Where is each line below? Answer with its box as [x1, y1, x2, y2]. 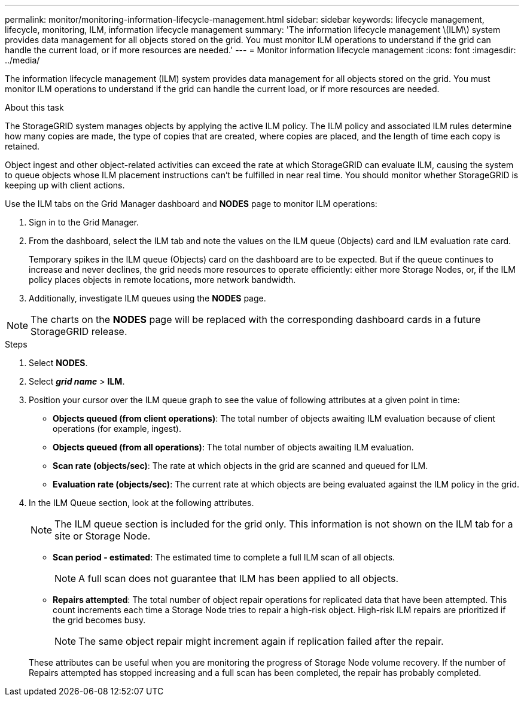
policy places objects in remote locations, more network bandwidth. [29, 275, 296, 285]
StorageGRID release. [31, 325, 127, 337]
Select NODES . [29, 358, 88, 368]
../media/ [5, 55, 40, 65]
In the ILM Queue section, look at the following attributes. [29, 498, 254, 508]
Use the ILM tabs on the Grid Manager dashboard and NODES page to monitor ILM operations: [5, 199, 377, 209]
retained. [5, 141, 40, 151]
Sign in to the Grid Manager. [29, 217, 139, 227]
